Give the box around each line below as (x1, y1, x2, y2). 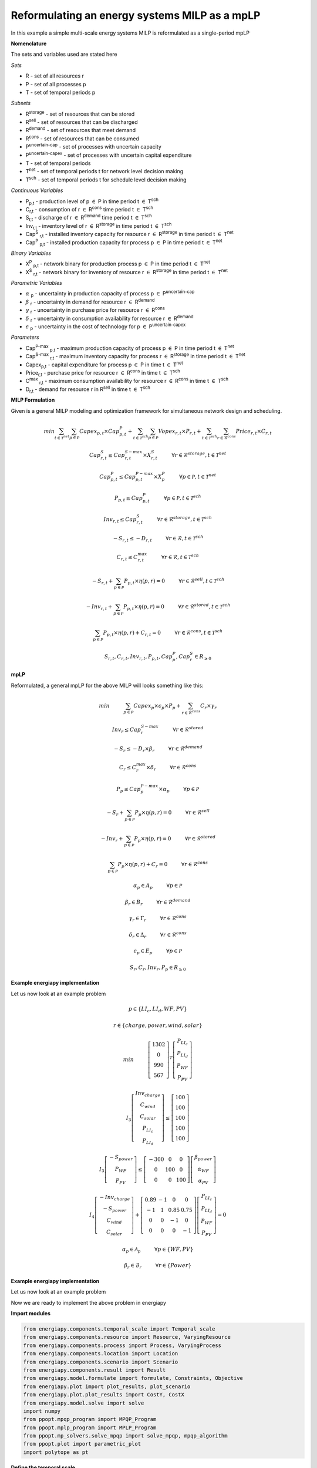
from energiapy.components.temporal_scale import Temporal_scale (23, 1326, 215, 1332)
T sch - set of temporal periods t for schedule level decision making (25, 175, 187, 183)
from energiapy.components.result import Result (23, 1366, 166, 1373)
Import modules (11, 1310, 51, 1317)
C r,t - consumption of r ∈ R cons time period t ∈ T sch (25, 205, 154, 214)
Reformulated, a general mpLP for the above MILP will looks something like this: (11, 682, 204, 689)
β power (194, 1154, 213, 1162)
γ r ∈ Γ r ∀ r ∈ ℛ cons (129, 914, 187, 923)
